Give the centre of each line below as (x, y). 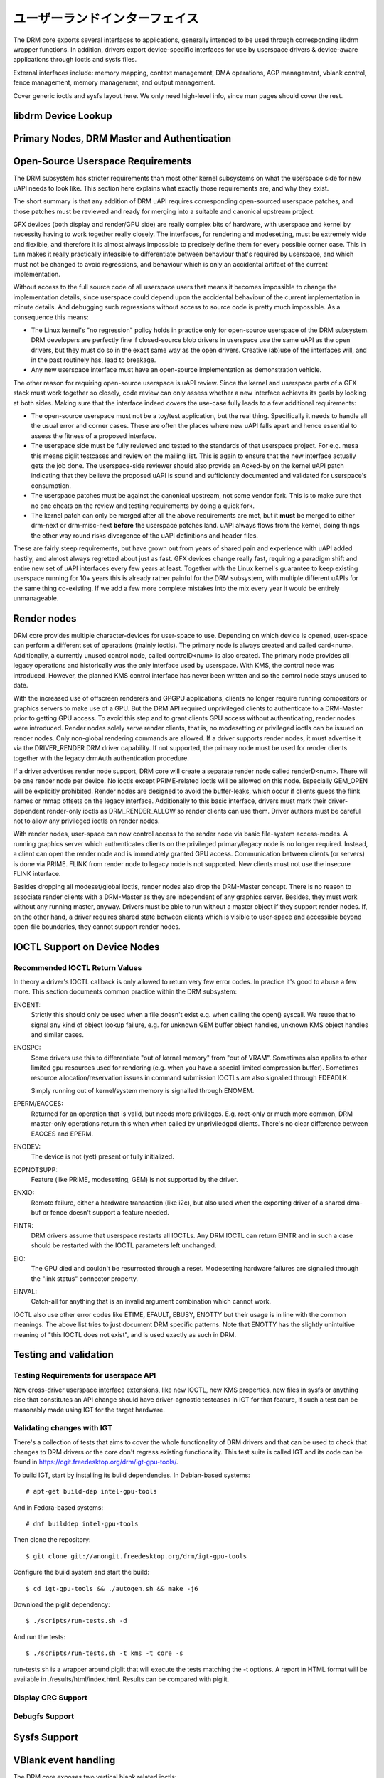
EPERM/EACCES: (38, 1104)
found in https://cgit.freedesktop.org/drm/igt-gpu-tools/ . (96, 1462)
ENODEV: (27, 1146)
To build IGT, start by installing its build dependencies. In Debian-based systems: (132, 1475)
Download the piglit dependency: (62, 1604)
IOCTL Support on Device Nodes (86, 947)
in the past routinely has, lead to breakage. (94, 360)
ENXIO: (24, 1193)
